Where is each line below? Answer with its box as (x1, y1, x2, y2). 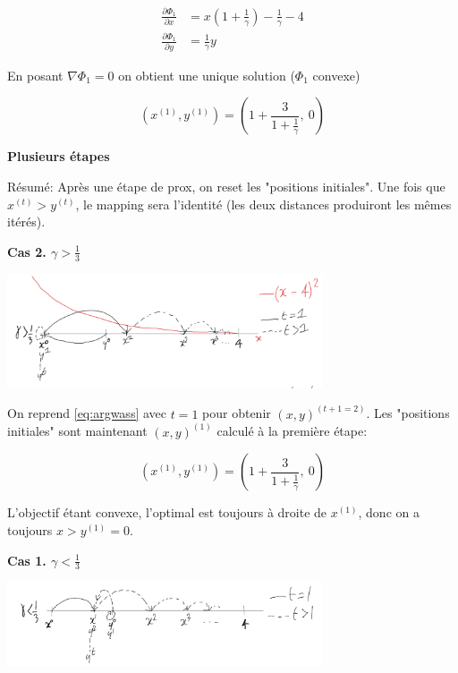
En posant (7, 65, 64, 84)
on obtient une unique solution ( (118, 65, 295, 84)
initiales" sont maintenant (7, 422, 148, 440)
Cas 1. (7, 550, 47, 569)
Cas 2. (7, 242, 47, 260)
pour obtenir (202, 404, 271, 422)
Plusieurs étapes (7, 147, 110, 166)
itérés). (7, 212, 46, 231)
